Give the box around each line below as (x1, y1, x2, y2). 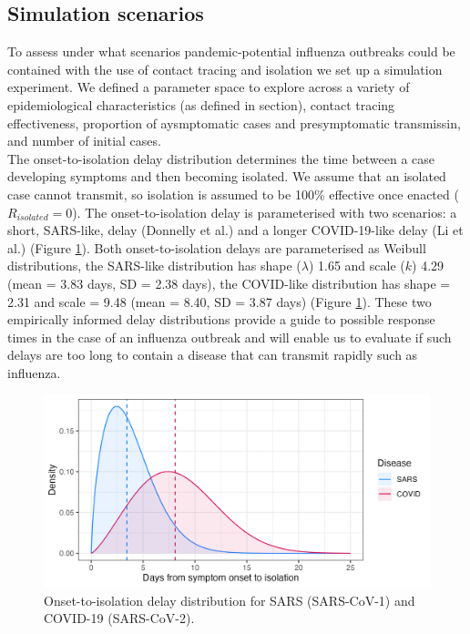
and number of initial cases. (7, 131, 161, 150)
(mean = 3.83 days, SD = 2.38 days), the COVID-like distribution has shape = (7, 273, 451, 292)
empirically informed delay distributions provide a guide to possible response (7, 310, 435, 329)
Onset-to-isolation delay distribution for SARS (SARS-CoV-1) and (44, 590, 415, 609)
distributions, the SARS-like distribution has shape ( (7, 256, 301, 275)
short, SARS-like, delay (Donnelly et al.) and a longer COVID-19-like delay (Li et (7, 220, 464, 240)
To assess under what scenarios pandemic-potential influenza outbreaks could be (7, 42, 455, 61)
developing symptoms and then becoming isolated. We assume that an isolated (7, 167, 446, 186)
